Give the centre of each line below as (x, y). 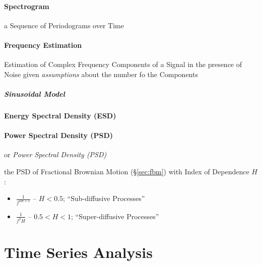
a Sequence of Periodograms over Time (64, 25)
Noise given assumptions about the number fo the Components (101, 74)
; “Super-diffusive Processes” (115, 216)
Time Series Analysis (78, 252)
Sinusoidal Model (35, 93)
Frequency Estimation (43, 45)
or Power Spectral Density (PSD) (55, 154)
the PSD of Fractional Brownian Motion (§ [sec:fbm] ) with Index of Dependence (127, 171)
